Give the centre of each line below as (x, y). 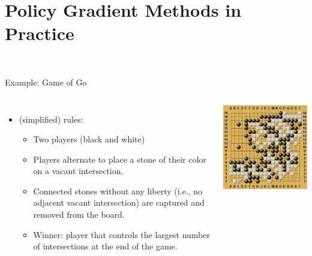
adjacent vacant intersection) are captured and (119, 202)
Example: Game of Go (46, 82)
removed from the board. (79, 214)
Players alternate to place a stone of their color (120, 159)
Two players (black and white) (89, 139)
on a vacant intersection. (78, 171)
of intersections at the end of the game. (105, 246)
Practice (40, 33)
